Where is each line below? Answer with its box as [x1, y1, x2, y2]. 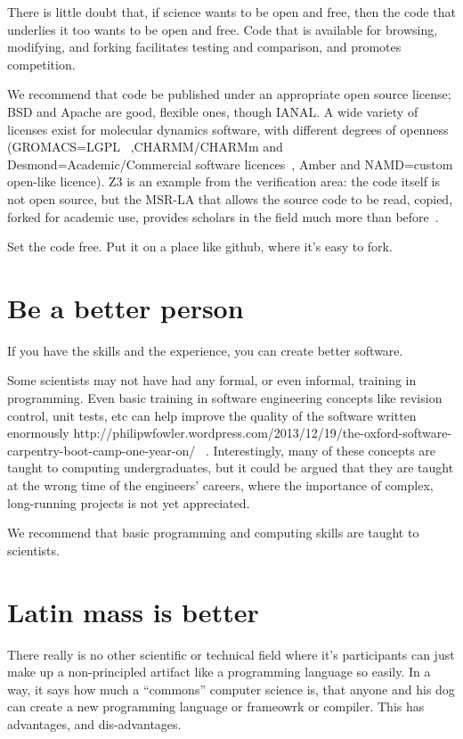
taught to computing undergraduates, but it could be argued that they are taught [7, 458, 454, 477]
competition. [7, 54, 76, 73]
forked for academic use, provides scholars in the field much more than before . [7, 207, 439, 226]
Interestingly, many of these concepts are [213, 440, 436, 459]
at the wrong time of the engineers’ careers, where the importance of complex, [7, 476, 434, 494]
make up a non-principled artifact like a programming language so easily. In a [7, 662, 431, 681]
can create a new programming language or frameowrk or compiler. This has [7, 697, 425, 716]
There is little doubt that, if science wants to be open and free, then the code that [7, 3, 456, 21]
